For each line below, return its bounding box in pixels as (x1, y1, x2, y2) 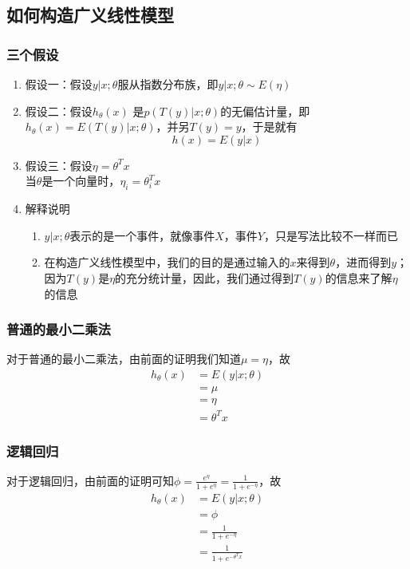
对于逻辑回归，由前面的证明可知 (6, 472, 174, 488)
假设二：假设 (25, 102, 93, 119)
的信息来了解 (325, 269, 392, 286)
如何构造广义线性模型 (6, 2, 174, 27)
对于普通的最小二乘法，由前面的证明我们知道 (6, 350, 241, 367)
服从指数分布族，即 (117, 76, 219, 92)
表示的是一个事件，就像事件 (69, 227, 215, 243)
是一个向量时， (41, 172, 120, 189)
